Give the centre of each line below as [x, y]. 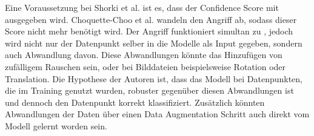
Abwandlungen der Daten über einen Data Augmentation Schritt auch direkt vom [157, 114]
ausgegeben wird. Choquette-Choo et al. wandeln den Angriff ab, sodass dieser [151, 19]
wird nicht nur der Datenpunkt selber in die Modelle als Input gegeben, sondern [154, 43]
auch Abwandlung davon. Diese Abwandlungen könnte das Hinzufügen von [144, 55]
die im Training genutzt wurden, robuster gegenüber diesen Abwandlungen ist [149, 90]
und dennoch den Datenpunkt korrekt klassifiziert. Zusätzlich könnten [135, 102]
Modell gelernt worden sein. [56, 125]
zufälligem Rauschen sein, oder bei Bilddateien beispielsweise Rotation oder [145, 66]
